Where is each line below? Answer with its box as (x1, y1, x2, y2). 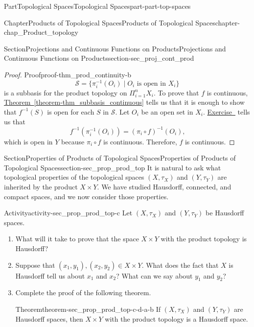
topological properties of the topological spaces (4, 172, 144, 182)
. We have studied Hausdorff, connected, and (97, 182, 231, 192)
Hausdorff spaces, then (15, 313, 83, 324)
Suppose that (15, 259, 55, 270)
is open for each (47, 106, 94, 117)
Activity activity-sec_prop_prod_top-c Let (4, 208, 133, 218)
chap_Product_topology (4, 27, 78, 37)
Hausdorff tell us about (15, 270, 85, 280)
